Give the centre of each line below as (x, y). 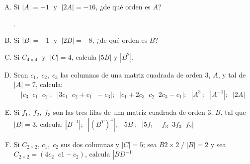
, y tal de (232, 74)
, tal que (233, 112)
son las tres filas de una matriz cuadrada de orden (129, 112)
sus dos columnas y (90, 144)
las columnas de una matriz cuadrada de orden (131, 74)
